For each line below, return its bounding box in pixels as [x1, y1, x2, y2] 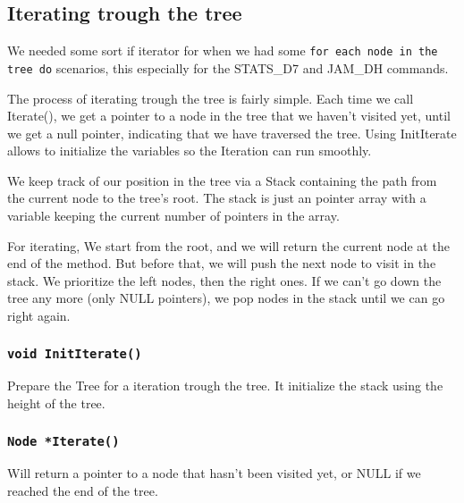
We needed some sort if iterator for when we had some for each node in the [7, 41, 438, 60]
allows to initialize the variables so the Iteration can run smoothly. [7, 141, 372, 160]
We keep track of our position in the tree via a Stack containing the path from [7, 171, 437, 189]
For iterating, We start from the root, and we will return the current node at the [7, 236, 450, 255]
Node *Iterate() [7, 433, 120, 449]
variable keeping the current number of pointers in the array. [7, 206, 340, 225]
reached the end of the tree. [7, 481, 158, 499]
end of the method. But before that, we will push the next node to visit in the [7, 254, 436, 272]
